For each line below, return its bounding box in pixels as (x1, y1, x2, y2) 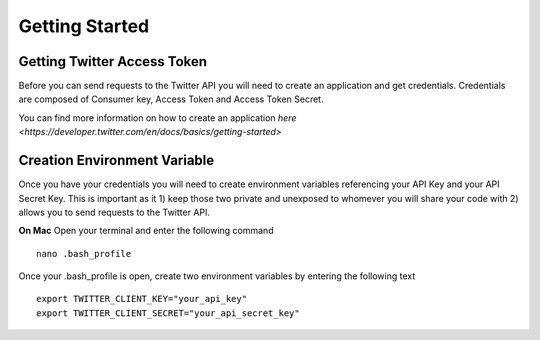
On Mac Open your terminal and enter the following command (18, 225, 274, 237)
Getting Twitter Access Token (18, 53, 208, 70)
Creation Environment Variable (18, 152, 215, 169)
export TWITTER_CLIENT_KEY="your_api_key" (36, 293, 248, 305)
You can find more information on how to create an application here (18, 111, 297, 124)
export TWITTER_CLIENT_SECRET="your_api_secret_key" (36, 307, 300, 319)
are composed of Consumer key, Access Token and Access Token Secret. (18, 93, 324, 105)
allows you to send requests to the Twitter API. (18, 206, 210, 218)
